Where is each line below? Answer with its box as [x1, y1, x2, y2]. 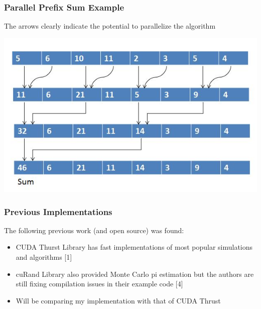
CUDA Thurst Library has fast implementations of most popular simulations [16, 242, 253, 252]
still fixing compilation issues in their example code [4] [16, 278, 183, 289]
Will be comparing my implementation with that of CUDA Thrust [16, 295, 221, 305]
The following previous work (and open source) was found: [4, 225, 184, 235]
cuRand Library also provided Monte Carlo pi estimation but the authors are [16, 268, 254, 279]
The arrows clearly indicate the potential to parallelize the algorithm [4, 21, 216, 31]
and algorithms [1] [16, 251, 72, 262]
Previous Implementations [4, 205, 112, 218]
